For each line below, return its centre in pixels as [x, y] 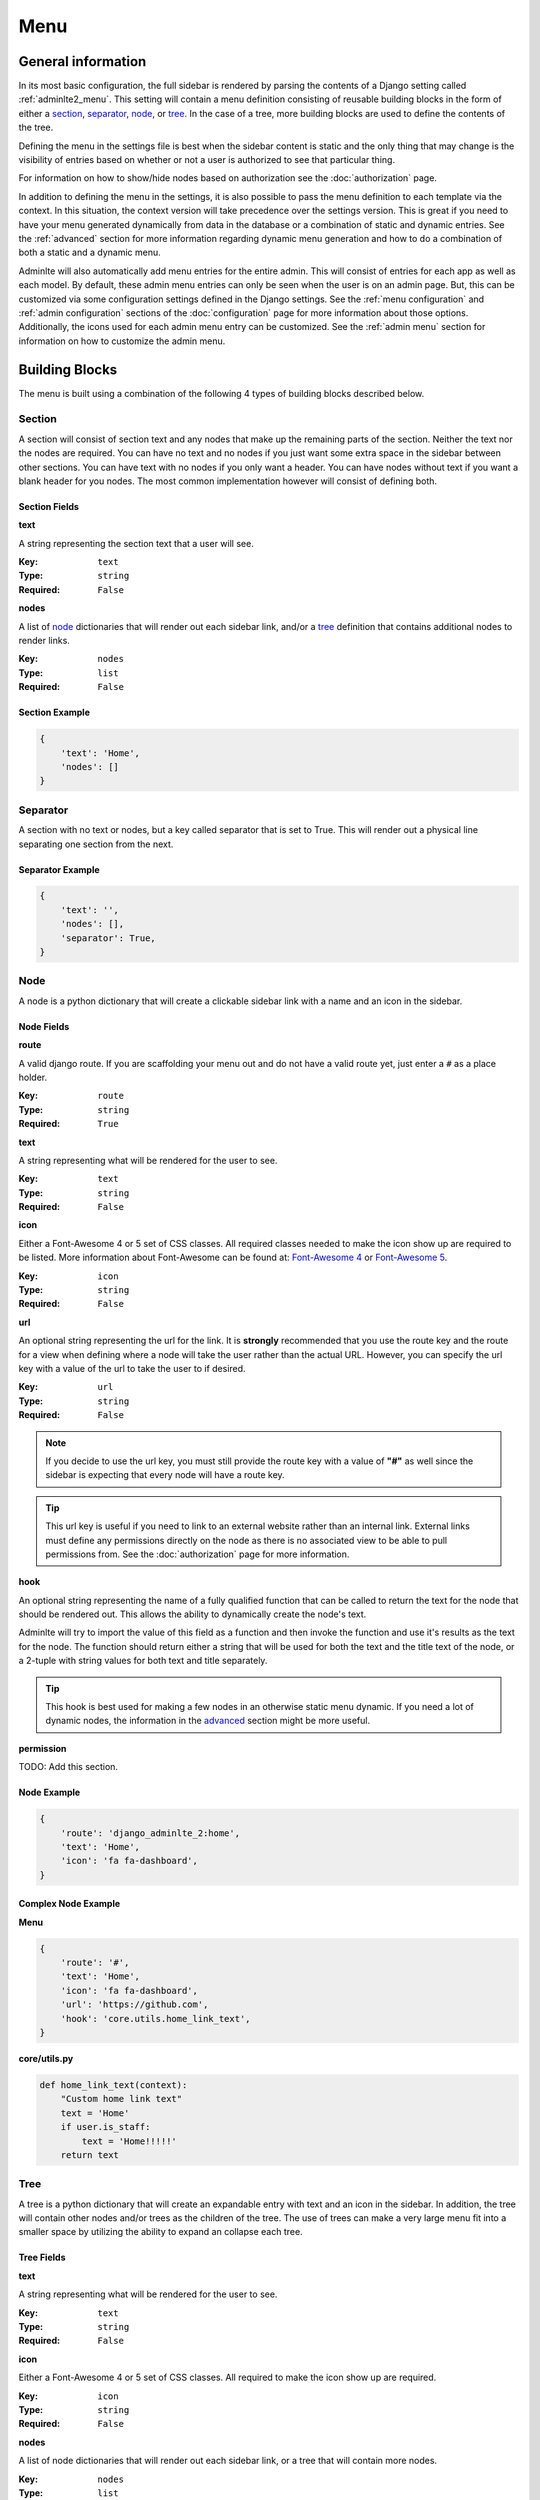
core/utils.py [46, 2059]
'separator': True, [108, 938]
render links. [44, 641]
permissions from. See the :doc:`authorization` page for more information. [197, 1554]
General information [82, 61]
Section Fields [49, 506]
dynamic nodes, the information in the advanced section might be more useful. [207, 1721]
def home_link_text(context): [113, 2085]
